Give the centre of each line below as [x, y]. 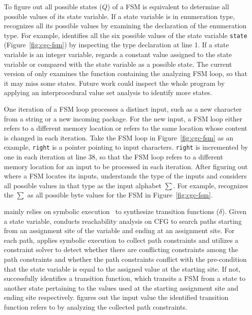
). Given [234, 211]
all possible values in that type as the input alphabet [83, 185]
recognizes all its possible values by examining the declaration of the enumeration [125, 26]
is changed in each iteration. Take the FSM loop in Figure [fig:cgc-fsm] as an [119, 137]
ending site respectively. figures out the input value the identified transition [116, 297]
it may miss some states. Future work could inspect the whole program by [114, 83]
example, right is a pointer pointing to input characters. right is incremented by [126, 147]
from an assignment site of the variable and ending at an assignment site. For [119, 230]
